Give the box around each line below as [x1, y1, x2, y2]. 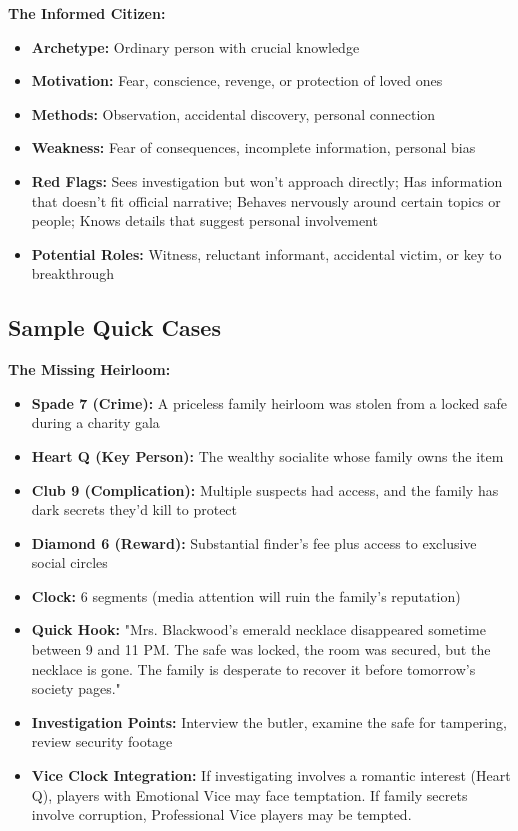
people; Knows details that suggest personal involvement [31, 210, 378, 231]
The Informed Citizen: [8, 3, 166, 23]
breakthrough [31, 263, 114, 284]
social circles [31, 552, 108, 573]
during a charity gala [31, 412, 160, 433]
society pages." [31, 678, 121, 699]
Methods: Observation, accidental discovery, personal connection [31, 103, 436, 124]
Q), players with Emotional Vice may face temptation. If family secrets [31, 784, 468, 805]
